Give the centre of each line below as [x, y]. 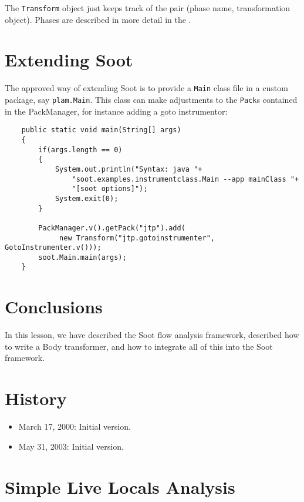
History [36, 398]
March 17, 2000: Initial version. [75, 426]
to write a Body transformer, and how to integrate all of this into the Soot [139, 346]
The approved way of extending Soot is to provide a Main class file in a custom [146, 88]
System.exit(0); [87, 198]
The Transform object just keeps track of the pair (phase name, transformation [148, 8]
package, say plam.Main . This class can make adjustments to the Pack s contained [151, 100]
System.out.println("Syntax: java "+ [129, 169]
